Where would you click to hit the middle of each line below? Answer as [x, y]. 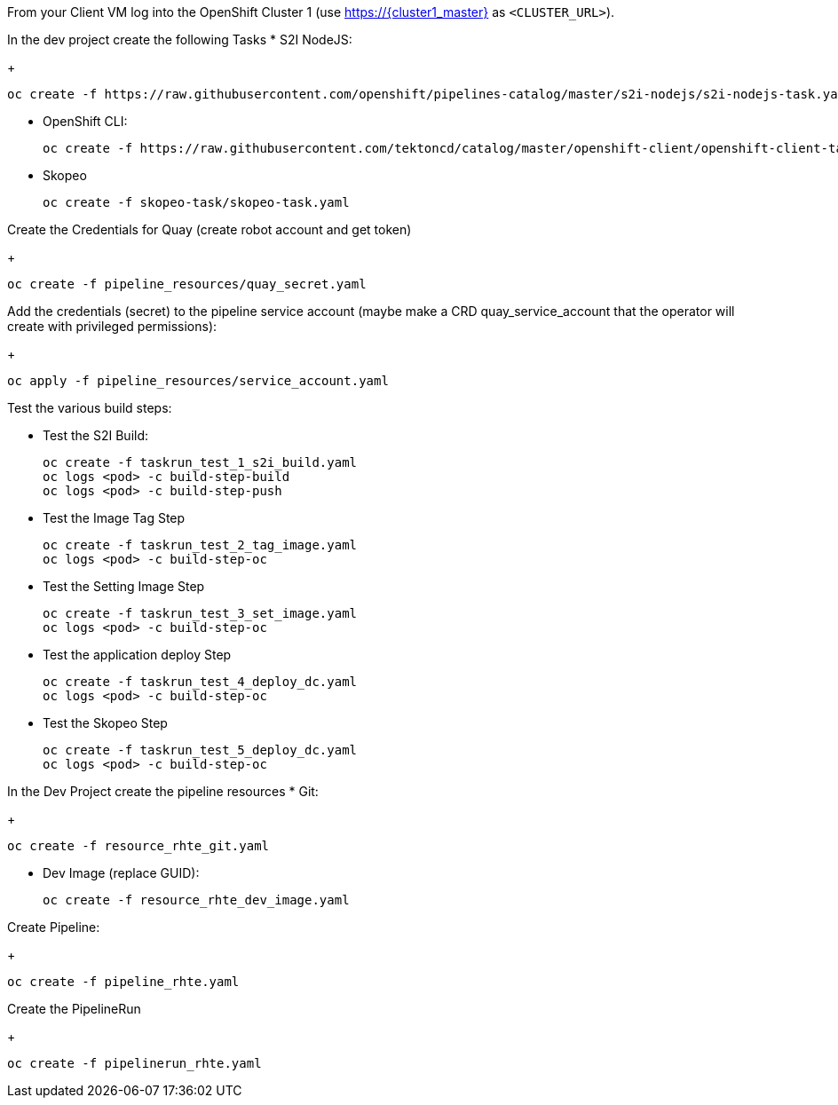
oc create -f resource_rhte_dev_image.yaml [196, 900]
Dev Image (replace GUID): [121, 873]
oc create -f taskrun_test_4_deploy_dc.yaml [200, 682]
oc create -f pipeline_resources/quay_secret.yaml [187, 284]
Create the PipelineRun [74, 1009]
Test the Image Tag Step [114, 518]
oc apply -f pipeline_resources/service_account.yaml [198, 381]
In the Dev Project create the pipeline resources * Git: [163, 791]
